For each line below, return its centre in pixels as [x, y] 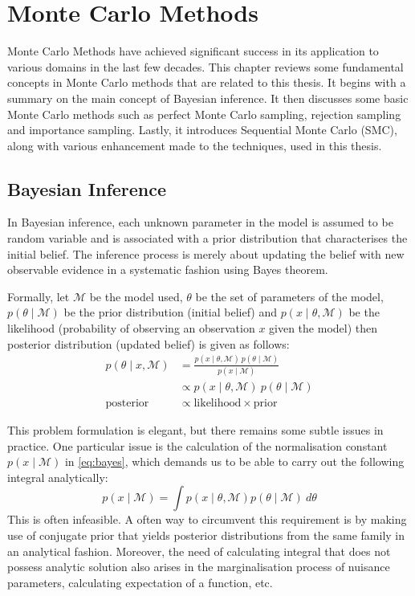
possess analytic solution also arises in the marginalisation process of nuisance [199, 567]
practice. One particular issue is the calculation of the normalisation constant [197, 445]
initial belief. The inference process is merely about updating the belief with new [206, 253]
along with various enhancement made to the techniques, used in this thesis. [195, 145]
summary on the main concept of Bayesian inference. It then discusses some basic [208, 98]
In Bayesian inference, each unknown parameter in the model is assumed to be [200, 222]
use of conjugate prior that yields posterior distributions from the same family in [206, 535]
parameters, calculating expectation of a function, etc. [140, 582]
